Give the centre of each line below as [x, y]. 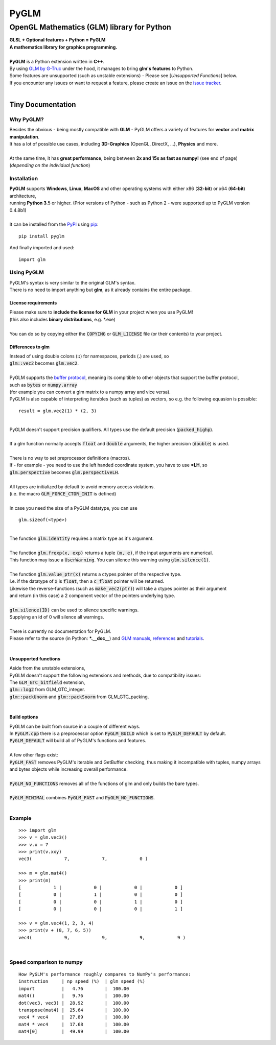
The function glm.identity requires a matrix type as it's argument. [82, 538]
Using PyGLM [27, 272]
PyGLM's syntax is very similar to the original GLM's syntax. [73, 282]
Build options [24, 717]
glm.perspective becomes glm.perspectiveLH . [64, 472]
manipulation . [25, 137]
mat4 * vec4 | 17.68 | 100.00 [74, 1024]
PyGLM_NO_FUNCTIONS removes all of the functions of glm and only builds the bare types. [104, 783]
